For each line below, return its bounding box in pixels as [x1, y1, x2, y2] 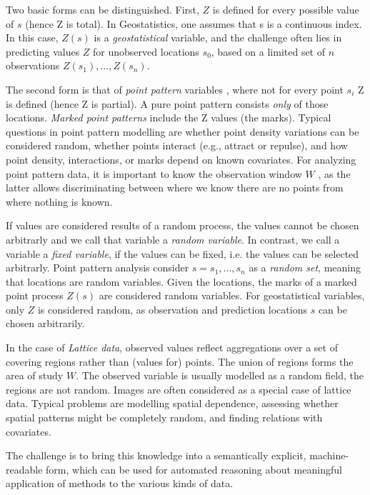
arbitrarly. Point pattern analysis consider [6, 260, 189, 275]
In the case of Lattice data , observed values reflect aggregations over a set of [6, 340, 338, 355]
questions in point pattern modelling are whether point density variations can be [6, 124, 359, 139]
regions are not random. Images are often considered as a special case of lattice [6, 381, 351, 396]
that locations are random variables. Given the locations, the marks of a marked [6, 274, 357, 289]
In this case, [6, 30, 59, 45]
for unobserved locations [93, 44, 199, 59]
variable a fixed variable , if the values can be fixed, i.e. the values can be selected [6, 246, 359, 261]
